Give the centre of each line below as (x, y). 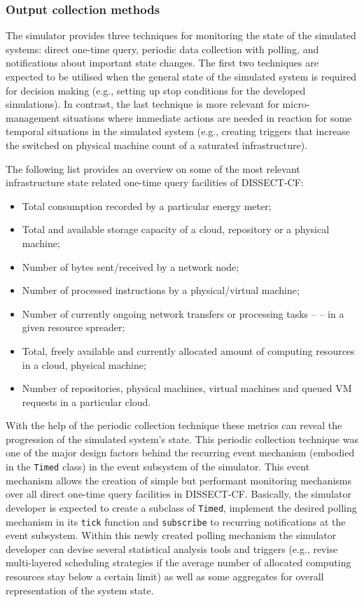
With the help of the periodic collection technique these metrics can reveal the (174, 425)
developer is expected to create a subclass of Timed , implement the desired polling (181, 507)
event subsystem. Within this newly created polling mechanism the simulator (171, 535)
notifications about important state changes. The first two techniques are (162, 63)
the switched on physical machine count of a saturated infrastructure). (156, 145)
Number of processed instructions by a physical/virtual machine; (161, 290)
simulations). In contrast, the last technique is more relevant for (142, 104)
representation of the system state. (80, 590)
